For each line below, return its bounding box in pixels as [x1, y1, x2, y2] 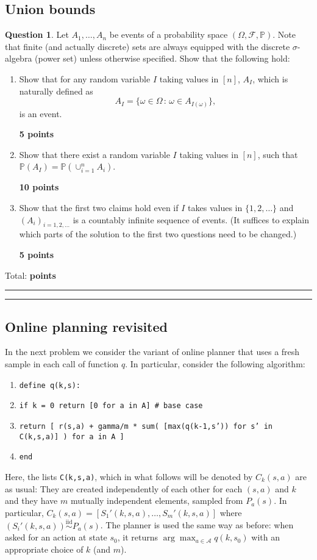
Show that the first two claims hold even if [19, 201, 179, 214]
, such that [257, 148, 298, 160]
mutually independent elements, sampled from [70, 494, 243, 507]
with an [251, 531, 280, 544]
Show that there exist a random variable [19, 148, 170, 160]
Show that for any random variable [19, 72, 151, 85]
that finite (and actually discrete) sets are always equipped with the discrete [5, 40, 290, 52]
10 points [19, 181, 59, 193]
